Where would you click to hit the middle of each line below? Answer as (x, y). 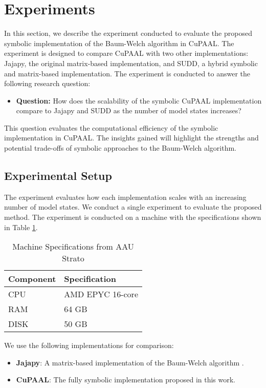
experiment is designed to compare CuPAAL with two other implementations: (126, 53)
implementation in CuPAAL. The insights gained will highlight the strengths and (131, 138)
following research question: (47, 83)
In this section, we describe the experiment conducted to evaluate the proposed (128, 33)
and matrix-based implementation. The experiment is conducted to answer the (127, 73)
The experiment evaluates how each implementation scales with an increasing (125, 197)
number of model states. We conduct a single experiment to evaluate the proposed (133, 207)
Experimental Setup (58, 176)
